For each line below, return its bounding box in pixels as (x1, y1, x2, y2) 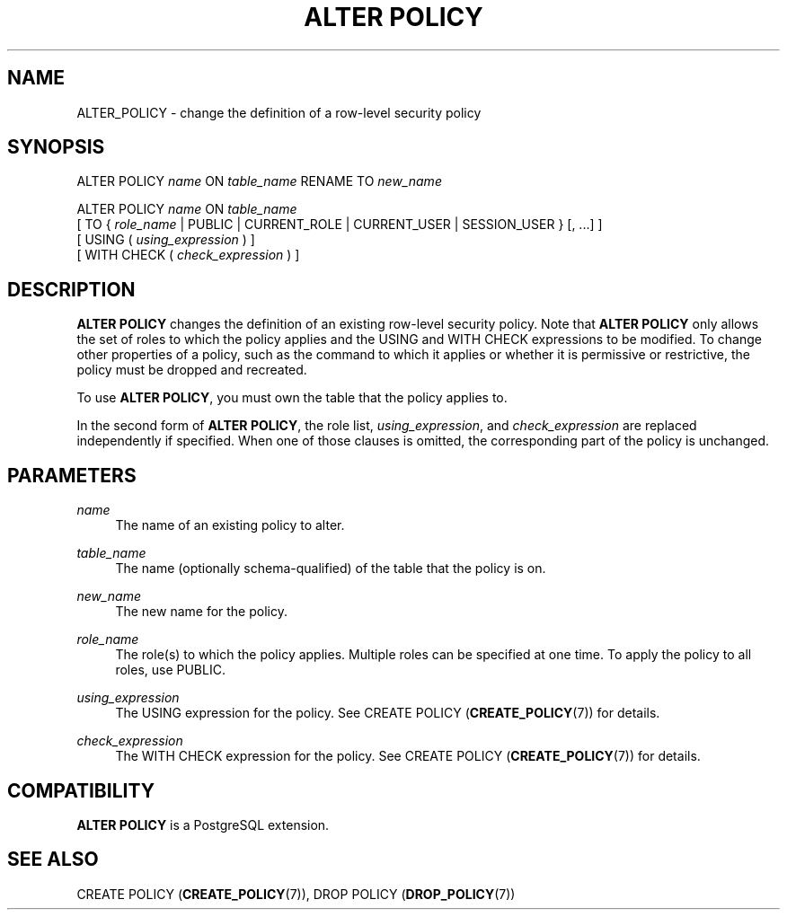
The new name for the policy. (115, 604, 287, 620)
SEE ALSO (7, 848, 99, 871)
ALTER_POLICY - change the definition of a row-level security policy (76, 104, 482, 120)
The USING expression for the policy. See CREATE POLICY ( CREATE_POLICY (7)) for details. (115, 705, 660, 721)
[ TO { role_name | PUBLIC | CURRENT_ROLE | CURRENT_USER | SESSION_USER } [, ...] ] (76, 216, 603, 233)
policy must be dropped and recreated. (76, 362, 307, 378)
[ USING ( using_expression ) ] (76, 232, 255, 248)
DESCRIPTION (7, 278, 136, 301)
